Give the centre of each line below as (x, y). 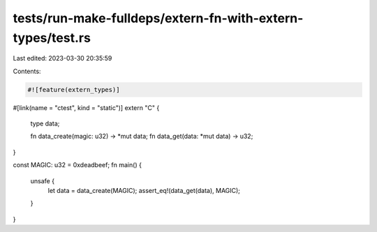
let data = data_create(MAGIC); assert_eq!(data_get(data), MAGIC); (144, 191)
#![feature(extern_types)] (74, 90)
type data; (45, 124)
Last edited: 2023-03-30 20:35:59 (62, 59)
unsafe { (43, 180)
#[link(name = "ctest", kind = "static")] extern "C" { (86, 107)
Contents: (27, 71)
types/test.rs (52, 38)
